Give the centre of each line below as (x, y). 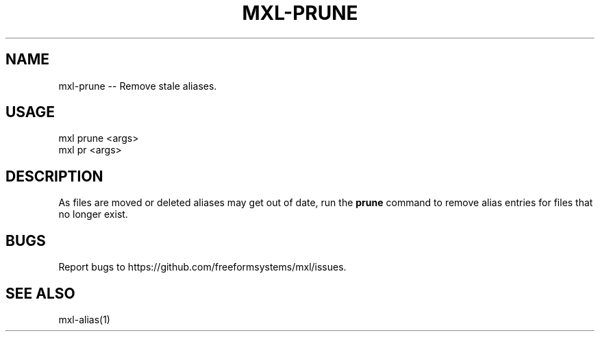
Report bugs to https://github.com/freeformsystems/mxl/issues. (202, 267)
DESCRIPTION (54, 176)
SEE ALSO (40, 293)
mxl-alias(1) (84, 319)
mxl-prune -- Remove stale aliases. (138, 86)
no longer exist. (93, 214)
